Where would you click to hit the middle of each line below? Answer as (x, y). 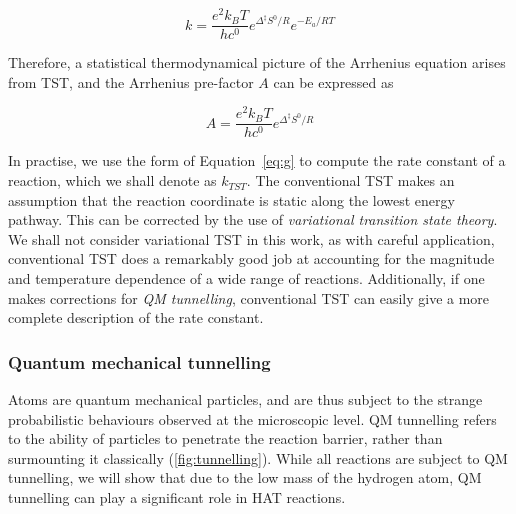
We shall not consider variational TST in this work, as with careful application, (251, 238)
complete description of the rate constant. (136, 317)
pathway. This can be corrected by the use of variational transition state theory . (253, 219)
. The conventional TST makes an (350, 180)
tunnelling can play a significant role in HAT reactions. (177, 497)
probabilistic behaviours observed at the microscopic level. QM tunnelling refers (252, 418)
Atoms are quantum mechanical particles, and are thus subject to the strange (245, 399)
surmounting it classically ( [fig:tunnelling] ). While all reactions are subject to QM (258, 457)
